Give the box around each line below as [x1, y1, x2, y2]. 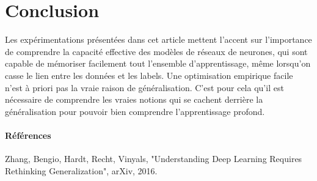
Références [5, 128, 51, 141]
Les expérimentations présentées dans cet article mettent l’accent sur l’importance [5, 33, 312, 46]
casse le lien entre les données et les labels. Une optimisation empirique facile [5, 68, 293, 81]
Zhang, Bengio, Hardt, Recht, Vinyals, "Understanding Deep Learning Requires [5, 152, 302, 165]
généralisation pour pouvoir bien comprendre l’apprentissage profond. [5, 105, 265, 117]
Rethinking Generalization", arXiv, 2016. [5, 164, 158, 177]
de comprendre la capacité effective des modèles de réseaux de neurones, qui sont [5, 45, 308, 57]
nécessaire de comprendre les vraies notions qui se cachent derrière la [5, 93, 263, 106]
